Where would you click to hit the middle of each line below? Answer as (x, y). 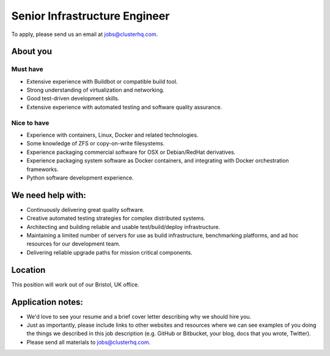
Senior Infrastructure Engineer (90, 16)
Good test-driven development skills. (73, 98)
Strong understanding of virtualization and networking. (96, 90)
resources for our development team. (73, 244)
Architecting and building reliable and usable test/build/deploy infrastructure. (123, 227)
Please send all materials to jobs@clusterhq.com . (89, 342)
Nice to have (30, 123)
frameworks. (42, 169)
